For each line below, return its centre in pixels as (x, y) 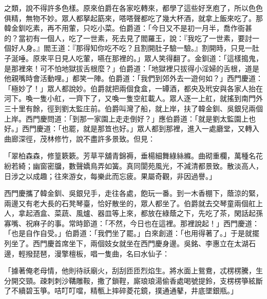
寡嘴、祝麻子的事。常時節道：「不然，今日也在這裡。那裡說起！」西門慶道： (132, 223)
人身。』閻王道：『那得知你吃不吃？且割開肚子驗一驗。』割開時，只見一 (135, 48)
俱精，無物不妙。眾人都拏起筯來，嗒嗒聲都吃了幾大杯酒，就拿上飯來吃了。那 (133, 18)
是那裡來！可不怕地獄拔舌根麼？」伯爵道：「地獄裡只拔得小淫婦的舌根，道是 (132, 68)
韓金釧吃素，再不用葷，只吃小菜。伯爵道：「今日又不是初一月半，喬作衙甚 (128, 28)
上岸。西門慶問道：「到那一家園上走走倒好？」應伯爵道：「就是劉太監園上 (126, 118)
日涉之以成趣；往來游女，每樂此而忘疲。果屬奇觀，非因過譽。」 (110, 176)
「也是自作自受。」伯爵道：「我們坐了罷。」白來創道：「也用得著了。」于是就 (128, 233)
